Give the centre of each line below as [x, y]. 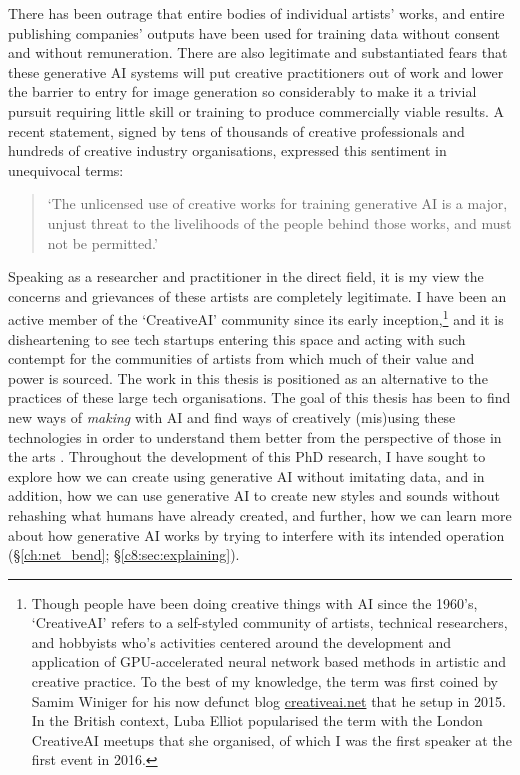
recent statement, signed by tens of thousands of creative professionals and [236, 130]
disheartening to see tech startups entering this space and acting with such [237, 338]
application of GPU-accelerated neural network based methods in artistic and [269, 661]
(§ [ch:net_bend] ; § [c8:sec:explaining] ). [124, 554]
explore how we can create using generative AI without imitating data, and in [246, 475]
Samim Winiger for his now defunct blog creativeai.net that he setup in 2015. [268, 700]
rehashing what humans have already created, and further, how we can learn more [260, 514]
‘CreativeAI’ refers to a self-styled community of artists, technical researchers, [269, 622]
